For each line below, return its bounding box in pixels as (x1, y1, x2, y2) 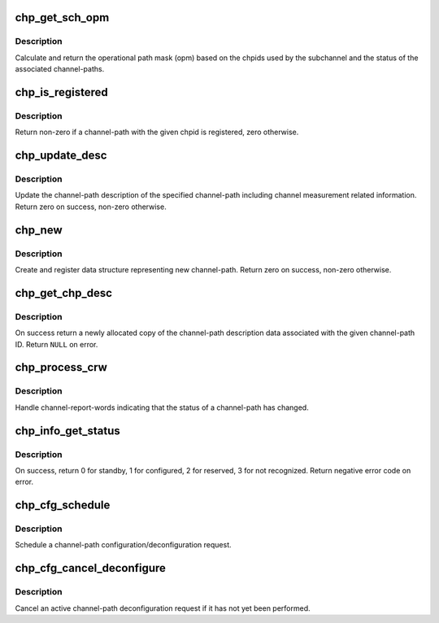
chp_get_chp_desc (15, 285, 113, 300)
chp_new (15, 223, 63, 237)
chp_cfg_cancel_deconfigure (15, 561, 167, 575)
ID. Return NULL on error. (15, 339, 98, 349)
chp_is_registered (15, 85, 109, 99)
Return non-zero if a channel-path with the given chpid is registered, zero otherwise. (15, 127, 299, 137)
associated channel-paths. (15, 64, 105, 74)
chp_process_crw (15, 360, 107, 374)
